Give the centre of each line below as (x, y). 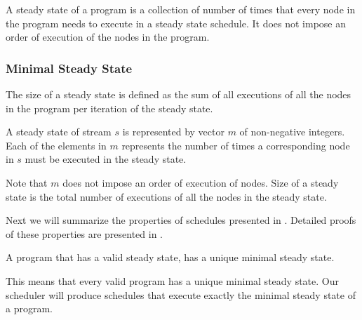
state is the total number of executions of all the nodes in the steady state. (166, 196)
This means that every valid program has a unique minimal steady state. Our (172, 280)
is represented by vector (173, 132)
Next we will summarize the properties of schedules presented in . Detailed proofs (181, 220)
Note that (27, 182)
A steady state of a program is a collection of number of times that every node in (181, 9)
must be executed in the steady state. (106, 159)
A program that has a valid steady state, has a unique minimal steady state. (170, 257)
